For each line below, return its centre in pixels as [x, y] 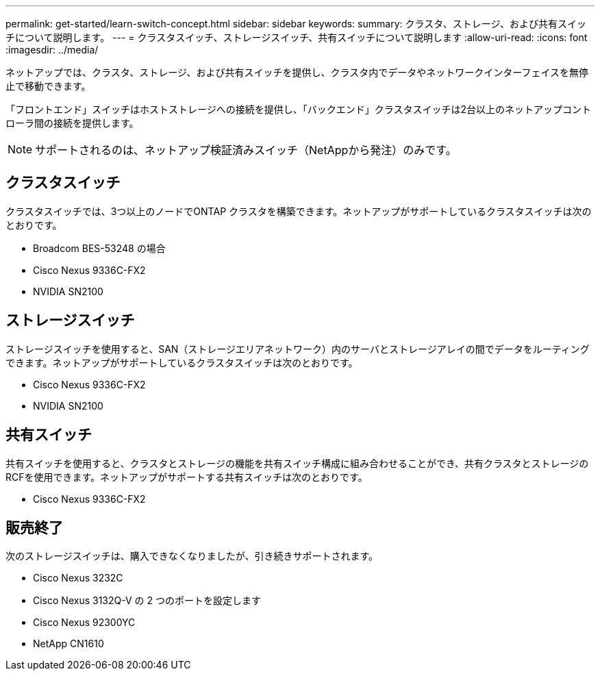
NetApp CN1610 [68, 644]
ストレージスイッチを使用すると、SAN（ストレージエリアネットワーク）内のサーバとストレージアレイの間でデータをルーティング [298, 349]
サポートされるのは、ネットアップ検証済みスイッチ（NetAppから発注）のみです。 [246, 150]
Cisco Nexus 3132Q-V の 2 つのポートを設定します [147, 601]
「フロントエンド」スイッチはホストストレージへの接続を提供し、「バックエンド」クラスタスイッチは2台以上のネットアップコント [298, 109]
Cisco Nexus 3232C [78, 578]
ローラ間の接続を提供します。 [72, 123]
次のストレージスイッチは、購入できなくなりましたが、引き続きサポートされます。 [192, 556]
